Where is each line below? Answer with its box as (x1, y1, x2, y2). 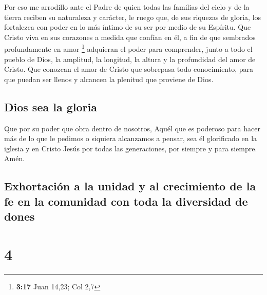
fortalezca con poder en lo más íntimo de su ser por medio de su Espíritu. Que (4, 22, 251, 32)
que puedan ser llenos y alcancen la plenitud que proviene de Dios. (4, 73, 214, 84)
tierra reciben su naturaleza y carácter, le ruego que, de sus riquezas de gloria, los (4, 11, 261, 22)
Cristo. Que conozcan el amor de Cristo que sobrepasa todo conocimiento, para (4, 64, 254, 74)
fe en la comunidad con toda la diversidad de (4, 193, 248, 209)
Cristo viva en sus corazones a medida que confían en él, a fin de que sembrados (4, 31, 256, 42)
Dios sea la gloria (4, 99, 97, 114)
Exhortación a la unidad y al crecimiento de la (4, 178, 256, 194)
